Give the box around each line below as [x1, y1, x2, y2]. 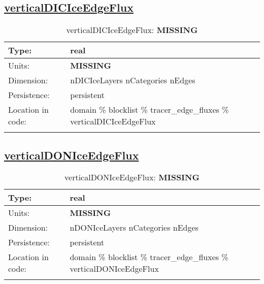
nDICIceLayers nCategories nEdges [70, 74, 195, 86]
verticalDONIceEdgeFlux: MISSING [64, 171, 200, 183]
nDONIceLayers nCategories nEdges [70, 222, 199, 234]
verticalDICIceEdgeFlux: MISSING [66, 24, 198, 36]
